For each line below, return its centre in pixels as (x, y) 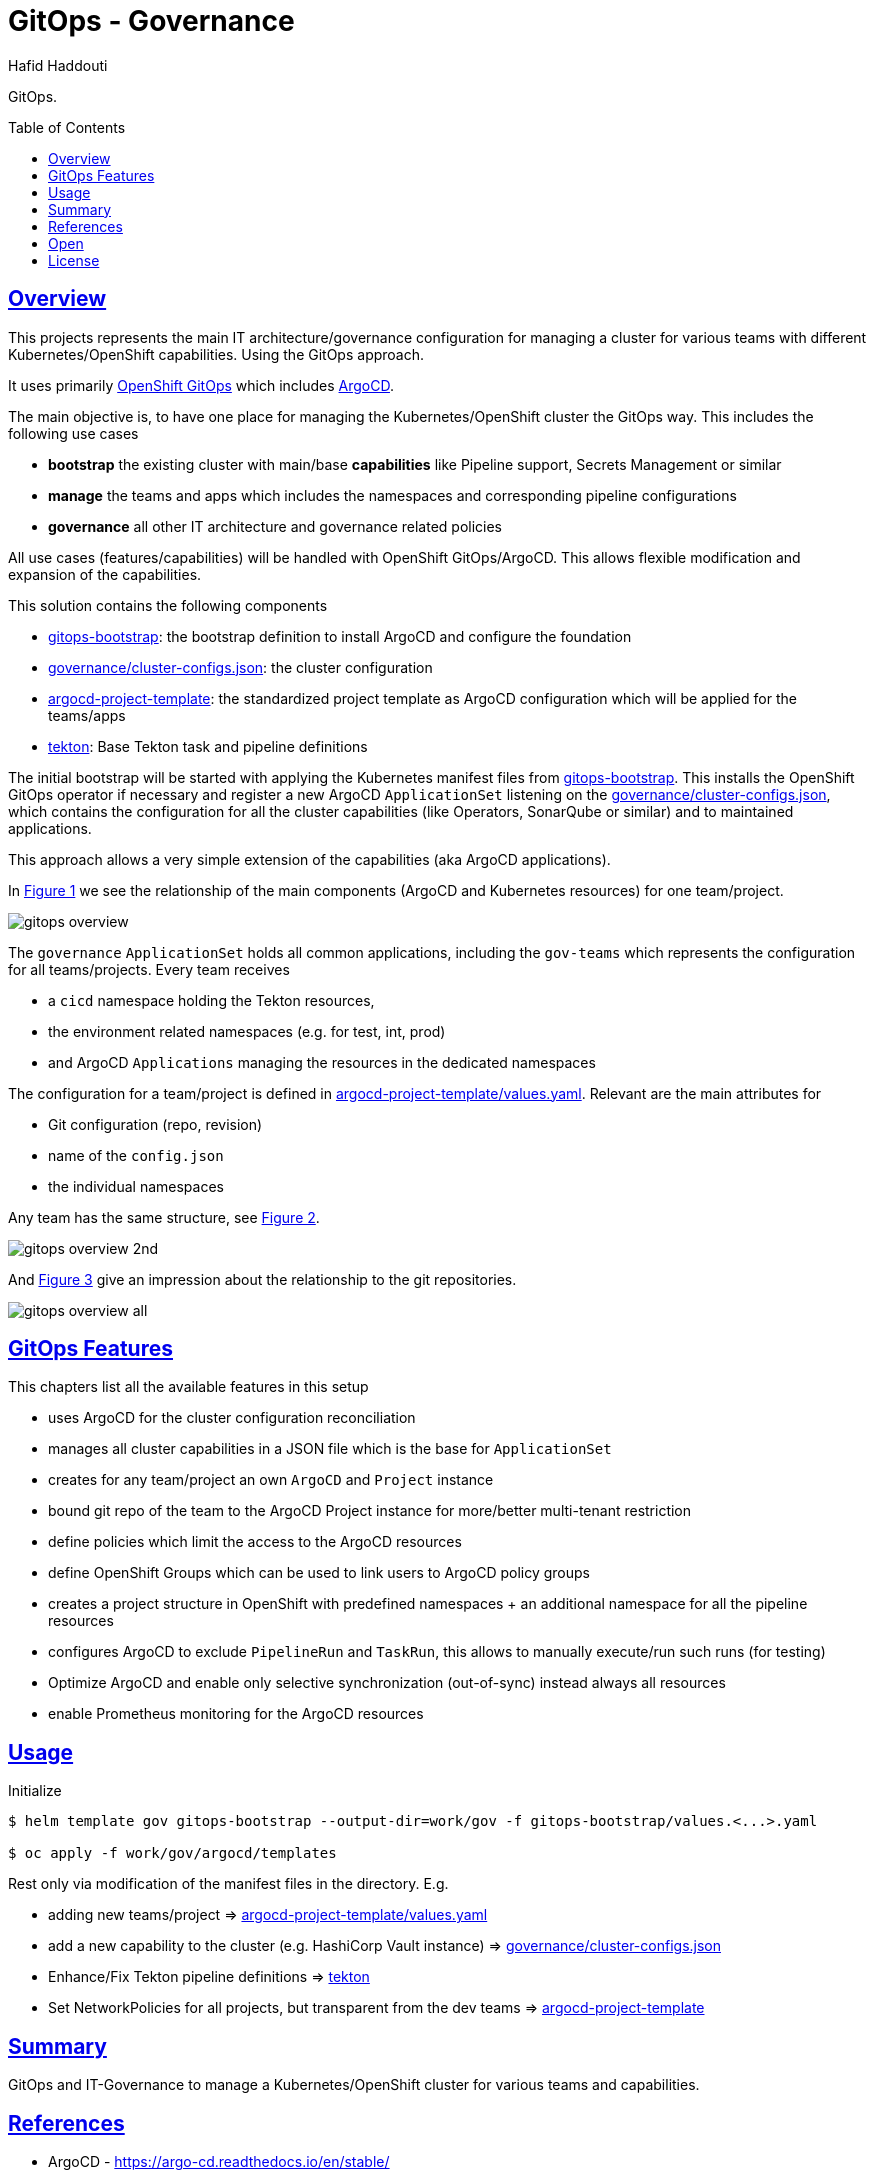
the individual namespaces (136, 1186)
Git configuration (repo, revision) (155, 1124)
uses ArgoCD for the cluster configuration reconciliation (232, 1418)
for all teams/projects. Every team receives (149, 969)
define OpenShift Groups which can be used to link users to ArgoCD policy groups (319, 1573)
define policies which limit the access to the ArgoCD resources (255, 1542)
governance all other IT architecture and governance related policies (275, 526)
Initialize (35, 1791)
